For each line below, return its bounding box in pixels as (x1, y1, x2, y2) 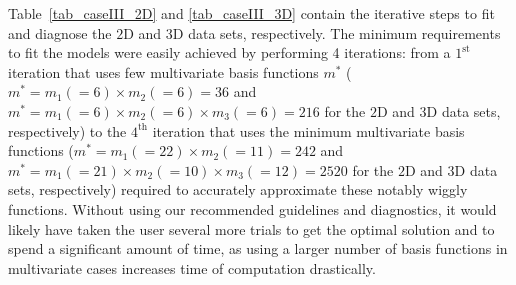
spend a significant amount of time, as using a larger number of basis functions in (8, 238, 508, 259)
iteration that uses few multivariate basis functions (8, 61, 319, 82)
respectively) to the (8, 120, 127, 141)
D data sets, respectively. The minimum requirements (172, 22, 501, 43)
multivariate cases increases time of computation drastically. (8, 257, 376, 278)
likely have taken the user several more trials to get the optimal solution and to (8, 218, 495, 239)
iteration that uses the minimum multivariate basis (152, 120, 465, 141)
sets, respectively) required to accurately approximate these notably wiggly (8, 179, 468, 200)
